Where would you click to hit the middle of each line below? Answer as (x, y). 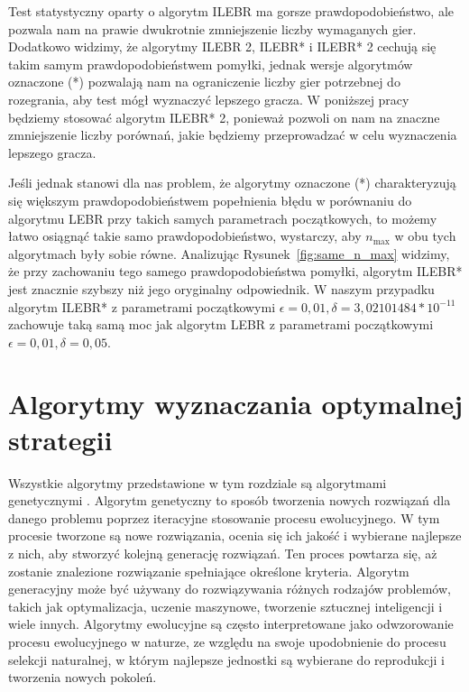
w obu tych (425, 236)
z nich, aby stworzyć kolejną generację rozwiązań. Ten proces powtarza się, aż (223, 553)
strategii (60, 439)
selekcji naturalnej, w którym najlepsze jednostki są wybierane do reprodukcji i (226, 659)
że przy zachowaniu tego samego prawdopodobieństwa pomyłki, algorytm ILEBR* (235, 271)
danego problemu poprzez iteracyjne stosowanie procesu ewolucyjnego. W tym (224, 517)
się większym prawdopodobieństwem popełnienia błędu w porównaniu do (210, 200)
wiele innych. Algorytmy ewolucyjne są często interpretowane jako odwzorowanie (231, 624)
